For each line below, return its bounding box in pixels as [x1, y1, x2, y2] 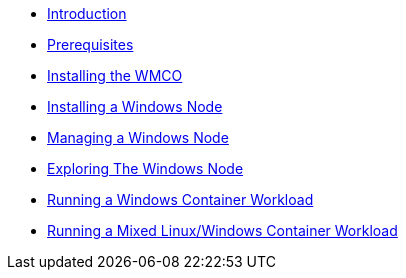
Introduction [47, 5, 127, 22]
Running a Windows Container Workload [47, 191, 314, 208]
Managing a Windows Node [47, 129, 229, 146]
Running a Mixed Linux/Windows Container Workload [47, 222, 398, 239]
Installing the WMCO [47, 67, 183, 84]
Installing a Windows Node [47, 98, 223, 115]
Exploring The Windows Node [47, 160, 244, 177]
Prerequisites [47, 36, 134, 53]
